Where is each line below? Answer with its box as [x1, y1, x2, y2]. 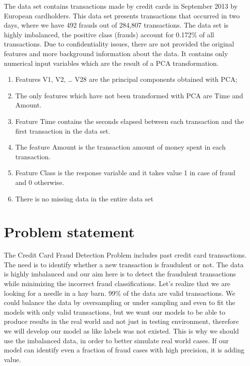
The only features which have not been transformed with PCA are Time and [15, 90, 243, 100]
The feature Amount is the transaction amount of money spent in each [15, 142, 226, 152]
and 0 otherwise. [15, 177, 64, 187]
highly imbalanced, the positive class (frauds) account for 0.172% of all [4, 29, 215, 39]
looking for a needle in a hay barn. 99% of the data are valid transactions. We [4, 288, 235, 298]
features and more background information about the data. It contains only [4, 48, 228, 58]
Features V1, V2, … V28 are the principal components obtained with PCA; [15, 74, 237, 84]
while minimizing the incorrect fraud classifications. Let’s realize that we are [4, 278, 231, 288]
